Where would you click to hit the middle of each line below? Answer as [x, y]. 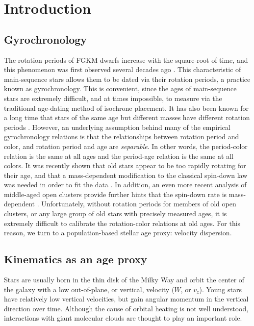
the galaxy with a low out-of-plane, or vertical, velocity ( [89, 289]
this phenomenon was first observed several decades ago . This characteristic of [123, 69]
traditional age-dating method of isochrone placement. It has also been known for [126, 108]
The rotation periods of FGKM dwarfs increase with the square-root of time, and [126, 60]
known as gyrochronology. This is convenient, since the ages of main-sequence [120, 88]
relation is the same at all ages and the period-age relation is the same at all [119, 156]
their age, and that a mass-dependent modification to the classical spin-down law [126, 175]
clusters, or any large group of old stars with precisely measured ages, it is [115, 213]
